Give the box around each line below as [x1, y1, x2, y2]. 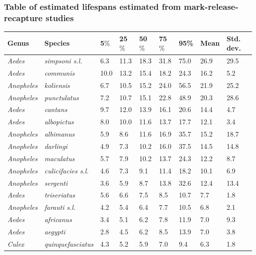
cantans [44, 104, 67, 114]
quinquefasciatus [44, 238, 94, 249]
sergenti [44, 177, 68, 188]
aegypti [44, 226, 65, 236]
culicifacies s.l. [44, 165, 89, 175]
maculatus [44, 153, 75, 163]
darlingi [44, 141, 67, 151]
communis [44, 67, 75, 78]
